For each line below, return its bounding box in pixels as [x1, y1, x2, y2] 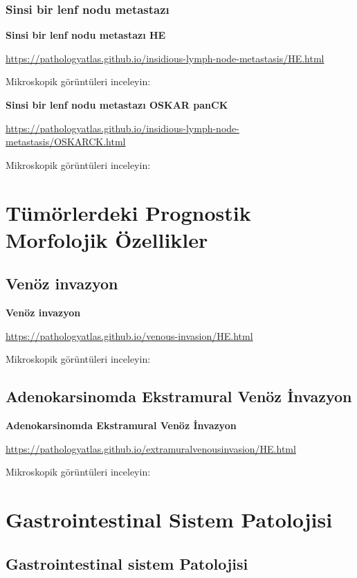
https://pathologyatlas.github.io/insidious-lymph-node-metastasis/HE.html [6, 51, 324, 65]
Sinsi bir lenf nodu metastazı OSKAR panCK [6, 98, 228, 111]
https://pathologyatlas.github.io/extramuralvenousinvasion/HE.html [6, 441, 296, 455]
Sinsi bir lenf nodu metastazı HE [6, 28, 166, 42]
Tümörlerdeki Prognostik [6, 198, 251, 226]
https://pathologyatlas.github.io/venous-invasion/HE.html [6, 328, 253, 343]
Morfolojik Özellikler [6, 225, 208, 253]
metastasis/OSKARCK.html [6, 134, 126, 149]
